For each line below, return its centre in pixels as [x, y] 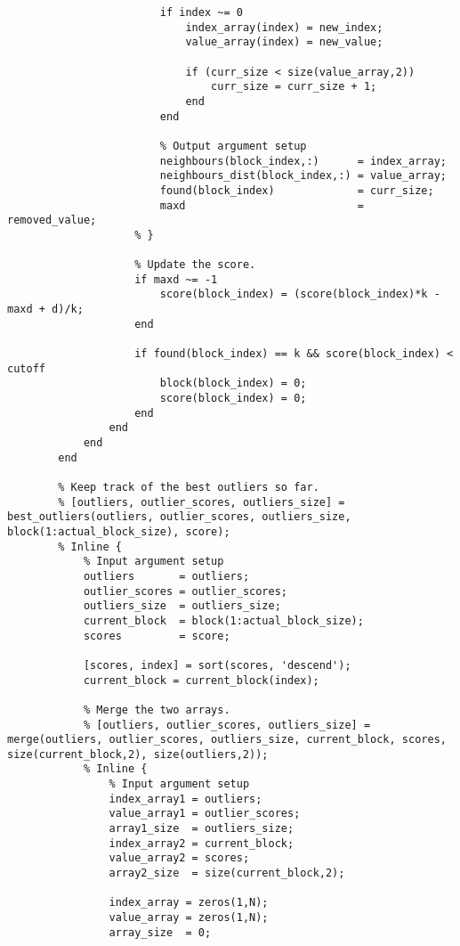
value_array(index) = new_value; [284, 42]
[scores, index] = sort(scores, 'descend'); [217, 665]
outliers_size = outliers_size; [182, 606]
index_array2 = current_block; [202, 843]
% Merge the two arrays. [157, 709]
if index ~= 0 [201, 12]
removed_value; [52, 220]
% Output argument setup [233, 146]
